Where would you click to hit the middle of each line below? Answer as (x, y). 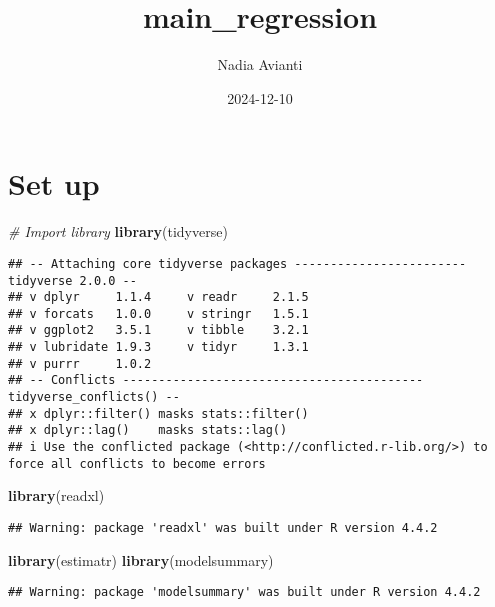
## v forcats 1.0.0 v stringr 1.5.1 (158, 313)
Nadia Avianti (260, 64)
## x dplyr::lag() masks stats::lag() (148, 430)
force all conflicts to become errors (137, 463)
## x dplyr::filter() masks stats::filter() (158, 413)
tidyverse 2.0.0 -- (72, 280)
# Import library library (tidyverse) (118, 231)
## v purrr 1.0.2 (80, 363)
